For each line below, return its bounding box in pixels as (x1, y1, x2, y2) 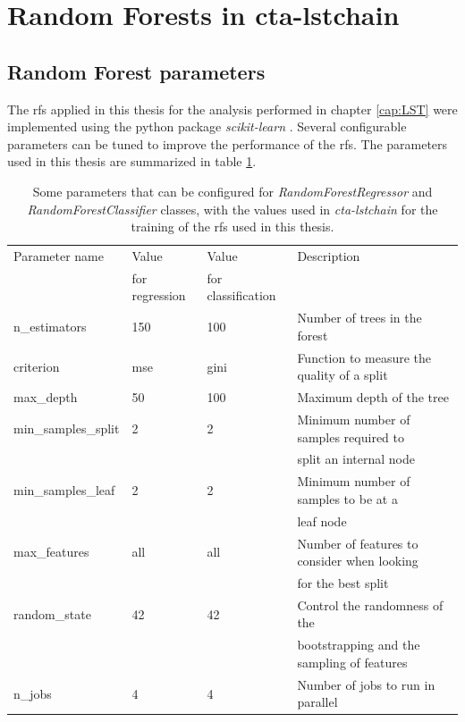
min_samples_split (13, 418, 120, 437)
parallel (297, 693, 338, 711)
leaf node (297, 511, 347, 530)
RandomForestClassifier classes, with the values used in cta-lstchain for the (27, 199, 438, 218)
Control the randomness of (297, 595, 444, 614)
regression (131, 286, 186, 305)
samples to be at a (297, 489, 398, 508)
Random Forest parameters (7, 57, 266, 85)
